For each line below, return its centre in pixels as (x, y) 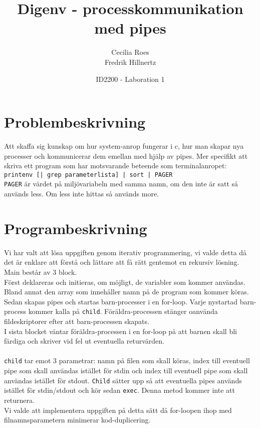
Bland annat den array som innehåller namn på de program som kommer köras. (126, 292)
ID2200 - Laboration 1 (130, 79)
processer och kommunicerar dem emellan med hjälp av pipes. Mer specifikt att (126, 155)
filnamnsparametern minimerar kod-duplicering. (77, 420)
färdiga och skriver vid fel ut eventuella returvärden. (84, 341)
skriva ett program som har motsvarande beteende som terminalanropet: (115, 166)
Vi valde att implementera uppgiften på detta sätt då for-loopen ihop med (118, 410)
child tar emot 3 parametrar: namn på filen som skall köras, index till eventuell (127, 360)
